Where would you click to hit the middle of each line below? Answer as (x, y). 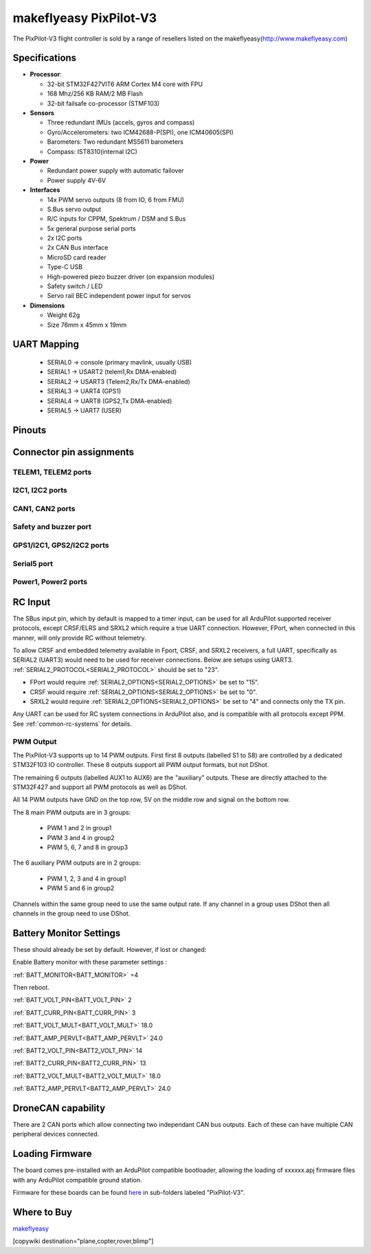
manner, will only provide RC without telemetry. (80, 638)
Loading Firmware (52, 1154)
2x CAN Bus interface (78, 248)
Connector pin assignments (74, 452)
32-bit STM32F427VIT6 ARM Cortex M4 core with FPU (125, 84)
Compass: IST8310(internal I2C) (92, 151)
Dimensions (47, 305)
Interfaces (45, 190)
